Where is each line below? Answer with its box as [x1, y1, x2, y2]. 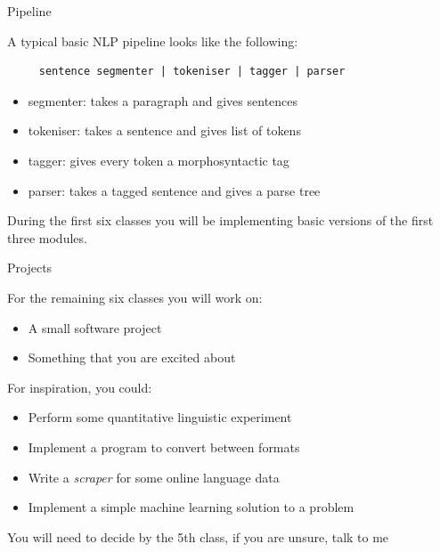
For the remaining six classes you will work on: [7, 288, 263, 306]
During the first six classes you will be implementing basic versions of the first [7, 211, 434, 230]
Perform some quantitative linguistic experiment [28, 408, 292, 426]
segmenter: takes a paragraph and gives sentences [28, 91, 298, 110]
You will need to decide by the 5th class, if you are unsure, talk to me [7, 527, 389, 546]
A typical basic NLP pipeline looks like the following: [7, 31, 298, 50]
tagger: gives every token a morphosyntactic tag [28, 150, 289, 169]
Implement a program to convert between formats [28, 437, 300, 456]
